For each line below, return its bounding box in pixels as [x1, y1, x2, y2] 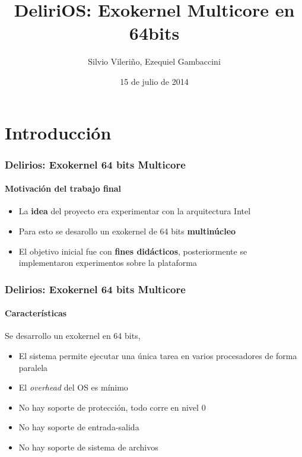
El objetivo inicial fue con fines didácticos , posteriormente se [18, 245, 247, 257]
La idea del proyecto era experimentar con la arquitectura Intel [18, 205, 251, 217]
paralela [18, 361, 48, 373]
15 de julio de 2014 [120, 75, 189, 87]
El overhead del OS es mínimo [18, 381, 128, 393]
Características [5, 307, 67, 319]
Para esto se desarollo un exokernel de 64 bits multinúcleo [18, 224, 236, 237]
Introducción [5, 120, 112, 144]
